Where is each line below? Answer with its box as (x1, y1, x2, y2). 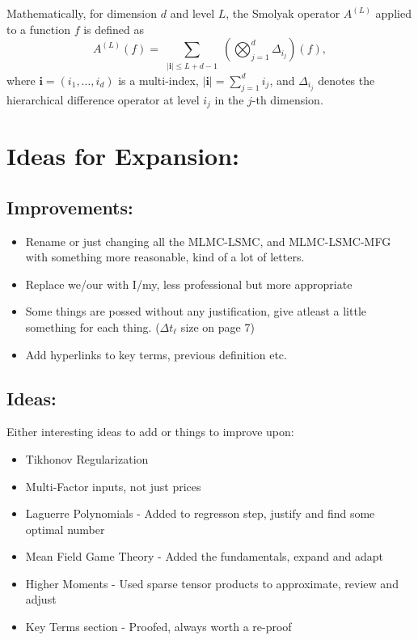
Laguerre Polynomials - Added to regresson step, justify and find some (25, 505, 375, 522)
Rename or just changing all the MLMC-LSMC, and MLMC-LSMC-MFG (25, 232, 391, 249)
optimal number (25, 520, 105, 537)
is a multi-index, (118, 71, 199, 88)
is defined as (83, 20, 144, 37)
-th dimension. (251, 91, 323, 108)
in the (214, 91, 244, 108)
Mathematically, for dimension (6, 5, 158, 21)
